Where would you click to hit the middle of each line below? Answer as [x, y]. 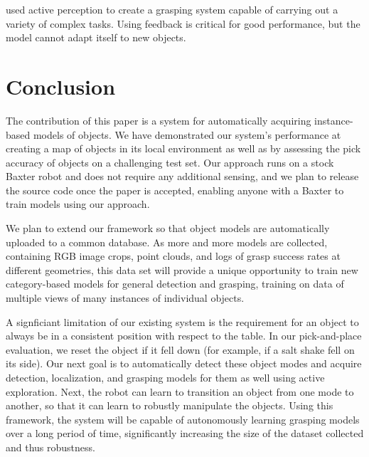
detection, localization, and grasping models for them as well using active [165, 377]
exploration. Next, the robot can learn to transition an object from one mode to [180, 391]
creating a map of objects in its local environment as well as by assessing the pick [183, 148]
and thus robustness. [50, 447]
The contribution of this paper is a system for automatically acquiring [159, 120]
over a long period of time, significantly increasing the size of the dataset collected [185, 433]
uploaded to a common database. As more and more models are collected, [167, 242]
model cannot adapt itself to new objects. [96, 37]
